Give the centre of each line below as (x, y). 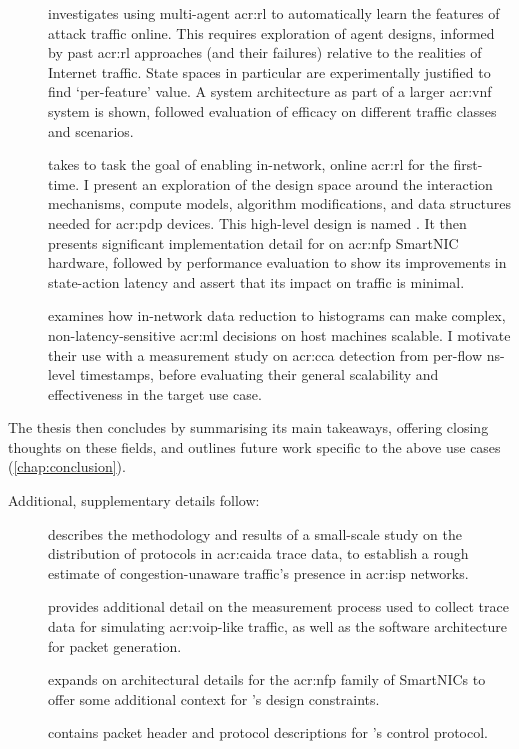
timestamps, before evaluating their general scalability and (259, 374)
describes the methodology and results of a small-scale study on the (255, 533)
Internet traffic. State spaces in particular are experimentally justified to (269, 71)
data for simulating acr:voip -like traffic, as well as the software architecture (278, 626)
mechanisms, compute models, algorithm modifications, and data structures (279, 203)
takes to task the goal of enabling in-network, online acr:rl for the (248, 164)
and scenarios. (91, 130)
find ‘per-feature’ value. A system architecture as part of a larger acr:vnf (270, 91)
